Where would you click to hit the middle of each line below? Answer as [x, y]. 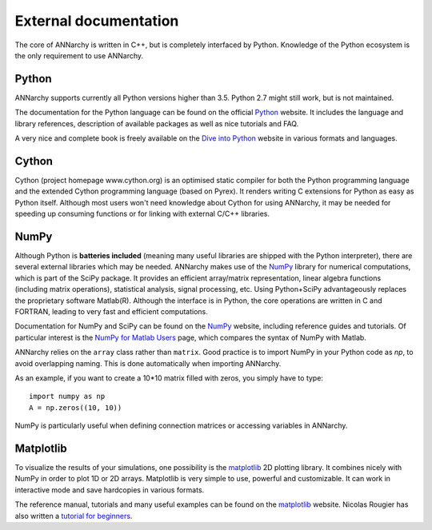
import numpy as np [67, 397]
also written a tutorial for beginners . [74, 516]
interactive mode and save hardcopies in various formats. [110, 490]
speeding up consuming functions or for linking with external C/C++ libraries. [142, 214]
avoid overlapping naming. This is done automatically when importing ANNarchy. [148, 363]
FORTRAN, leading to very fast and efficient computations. [111, 311]
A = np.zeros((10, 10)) [76, 407]
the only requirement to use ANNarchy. [79, 55]
